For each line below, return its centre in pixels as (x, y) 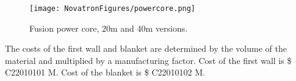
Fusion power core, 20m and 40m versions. (109, 28)
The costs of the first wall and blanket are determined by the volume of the (146, 48)
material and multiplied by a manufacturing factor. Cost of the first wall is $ (148, 60)
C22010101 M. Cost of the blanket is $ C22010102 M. (105, 72)
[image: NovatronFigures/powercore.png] (113, 9)
